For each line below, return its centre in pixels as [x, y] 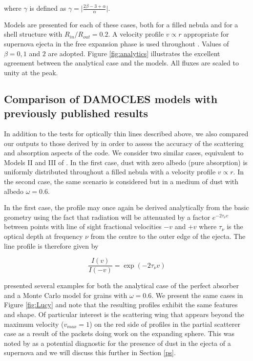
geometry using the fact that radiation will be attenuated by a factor [107, 217]
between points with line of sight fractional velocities [83, 226]
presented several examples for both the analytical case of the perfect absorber [121, 286]
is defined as [48, 8]
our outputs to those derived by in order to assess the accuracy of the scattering [124, 143]
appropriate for [206, 34]
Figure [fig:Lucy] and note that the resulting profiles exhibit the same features [121, 305]
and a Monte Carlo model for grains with [66, 295]
